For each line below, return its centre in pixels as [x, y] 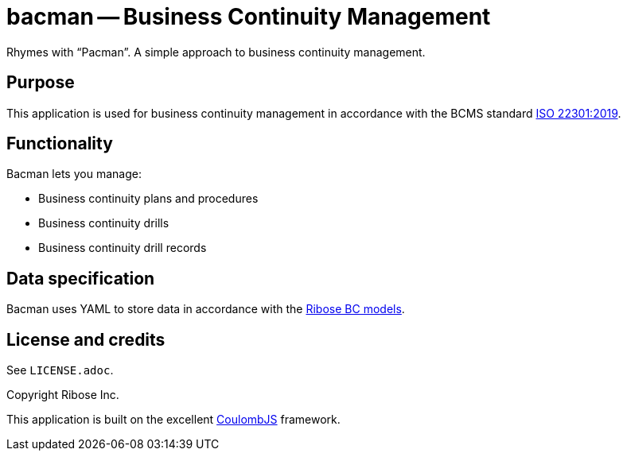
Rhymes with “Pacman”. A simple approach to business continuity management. [216, 52]
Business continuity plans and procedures [148, 199]
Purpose [41, 83]
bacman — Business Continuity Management [249, 17]
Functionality [60, 144]
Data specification [81, 278]
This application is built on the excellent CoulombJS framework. [173, 420]
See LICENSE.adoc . [60, 370]
